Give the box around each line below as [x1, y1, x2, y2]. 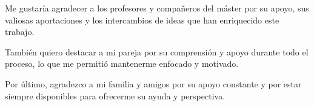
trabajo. [5, 25, 35, 38]
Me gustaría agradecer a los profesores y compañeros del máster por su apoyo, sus [5, 2, 309, 14]
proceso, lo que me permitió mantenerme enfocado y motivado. [5, 57, 239, 70]
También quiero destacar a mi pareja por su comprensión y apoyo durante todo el [5, 45, 309, 58]
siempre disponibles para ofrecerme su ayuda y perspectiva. [5, 89, 225, 102]
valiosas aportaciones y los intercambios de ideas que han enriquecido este [5, 13, 279, 26]
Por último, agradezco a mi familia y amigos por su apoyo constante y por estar [5, 77, 302, 90]
